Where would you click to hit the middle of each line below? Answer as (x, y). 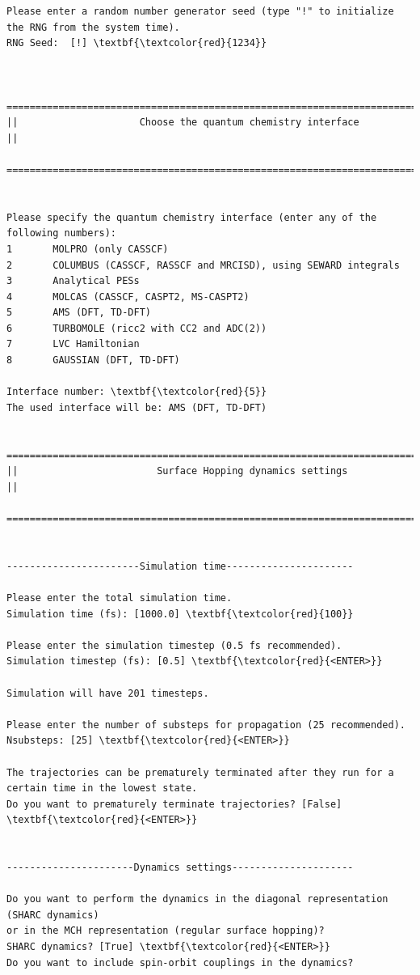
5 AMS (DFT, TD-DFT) (79, 313)
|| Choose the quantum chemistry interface (183, 123)
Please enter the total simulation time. (120, 598)
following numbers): (62, 233)
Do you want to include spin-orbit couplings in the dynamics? (180, 962)
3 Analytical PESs (73, 281)
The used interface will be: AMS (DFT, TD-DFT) (137, 407)
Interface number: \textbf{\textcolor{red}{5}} (137, 392)
